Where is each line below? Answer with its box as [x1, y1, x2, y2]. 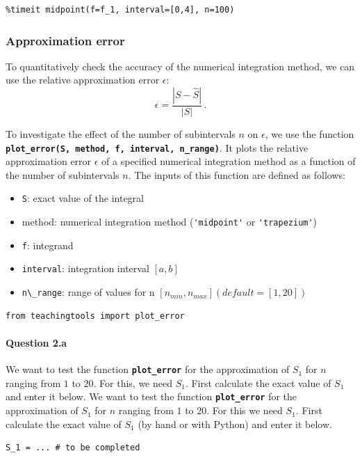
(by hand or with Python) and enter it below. [138, 416, 332, 431]
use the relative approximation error [6, 72, 160, 87]
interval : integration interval [22, 261, 149, 276]
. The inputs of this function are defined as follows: [128, 167, 345, 182]
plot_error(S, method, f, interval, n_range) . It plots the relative [6, 140, 308, 155]
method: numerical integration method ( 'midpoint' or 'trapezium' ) [22, 214, 318, 229]
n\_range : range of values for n [22, 285, 155, 299]
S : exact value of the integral [22, 191, 144, 205]
